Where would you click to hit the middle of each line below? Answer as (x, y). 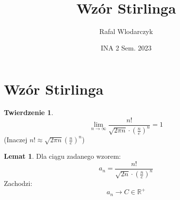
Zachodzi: (18, 183)
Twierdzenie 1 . (29, 112)
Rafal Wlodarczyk (126, 31)
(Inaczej (16, 140)
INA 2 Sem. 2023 (126, 47)
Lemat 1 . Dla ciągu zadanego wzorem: (62, 156)
